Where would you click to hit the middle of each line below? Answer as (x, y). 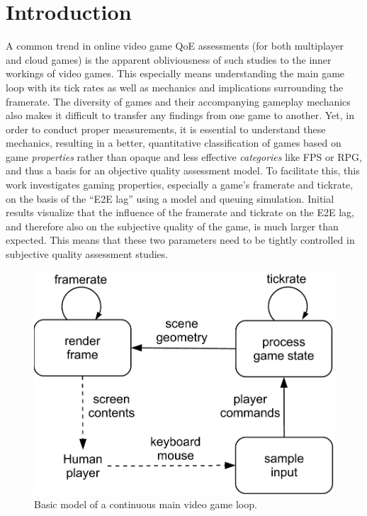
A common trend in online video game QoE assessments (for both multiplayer (175, 46)
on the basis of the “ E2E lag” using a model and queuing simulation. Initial (170, 198)
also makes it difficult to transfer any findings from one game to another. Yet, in (180, 115)
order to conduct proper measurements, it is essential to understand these (166, 129)
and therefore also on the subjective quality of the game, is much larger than (172, 226)
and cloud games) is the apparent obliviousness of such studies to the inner (169, 59)
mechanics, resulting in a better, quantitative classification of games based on (174, 143)
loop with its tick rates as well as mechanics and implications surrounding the (175, 87)
